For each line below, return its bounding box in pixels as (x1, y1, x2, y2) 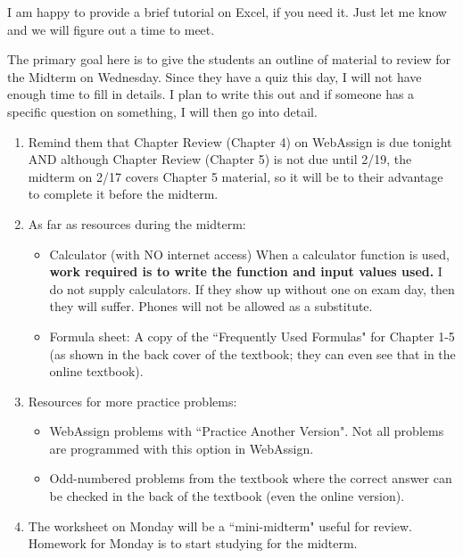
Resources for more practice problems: (28, 391, 237, 410)
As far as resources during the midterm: (28, 214, 246, 233)
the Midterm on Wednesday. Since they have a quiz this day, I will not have (7, 67, 422, 86)
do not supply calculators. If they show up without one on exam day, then (49, 279, 455, 298)
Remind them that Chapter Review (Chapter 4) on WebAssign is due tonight (28, 132, 452, 151)
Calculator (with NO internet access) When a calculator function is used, (49, 244, 451, 263)
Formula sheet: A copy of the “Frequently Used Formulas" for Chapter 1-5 (49, 326, 455, 345)
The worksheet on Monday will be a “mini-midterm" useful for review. (28, 516, 413, 535)
